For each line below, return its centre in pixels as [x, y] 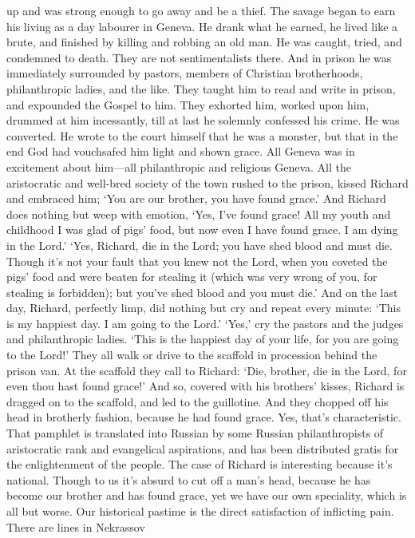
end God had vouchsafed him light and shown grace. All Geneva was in [181, 151]
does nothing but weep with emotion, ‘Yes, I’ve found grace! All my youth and [199, 214]
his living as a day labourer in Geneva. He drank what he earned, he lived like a [202, 26]
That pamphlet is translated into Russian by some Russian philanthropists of [195, 433]
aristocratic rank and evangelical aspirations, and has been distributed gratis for [203, 448]
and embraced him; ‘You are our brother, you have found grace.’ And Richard [196, 198]
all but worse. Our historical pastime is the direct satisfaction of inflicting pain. [200, 511]
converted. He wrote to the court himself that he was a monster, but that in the [202, 135]
